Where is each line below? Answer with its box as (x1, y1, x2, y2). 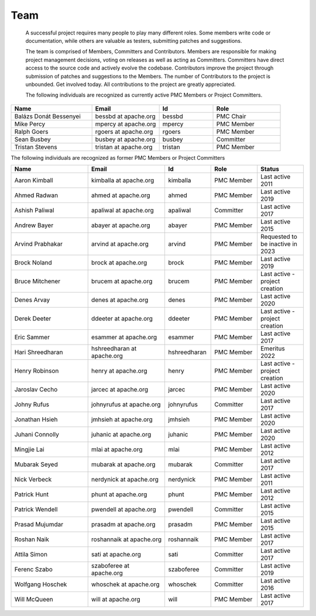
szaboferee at (91, 562, 130, 570)
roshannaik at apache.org (91, 535, 162, 543)
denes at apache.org (91, 296, 149, 304)
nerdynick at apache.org (91, 476, 159, 484)
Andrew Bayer (14, 221, 54, 229)
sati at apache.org (91, 550, 142, 559)
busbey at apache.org (95, 135, 156, 143)
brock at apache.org (91, 259, 147, 267)
